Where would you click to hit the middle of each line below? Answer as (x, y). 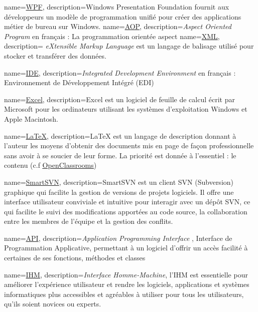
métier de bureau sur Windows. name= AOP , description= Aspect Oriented (118, 26)
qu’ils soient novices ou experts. (53, 304)
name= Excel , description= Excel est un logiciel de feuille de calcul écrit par (119, 99)
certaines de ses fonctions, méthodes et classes (75, 258)
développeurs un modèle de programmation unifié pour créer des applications (123, 16)
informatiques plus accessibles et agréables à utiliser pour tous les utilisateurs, (124, 294)
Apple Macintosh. (31, 118)
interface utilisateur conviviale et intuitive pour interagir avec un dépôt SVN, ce (127, 202)
